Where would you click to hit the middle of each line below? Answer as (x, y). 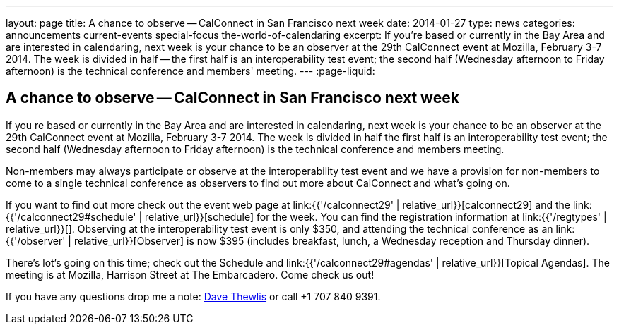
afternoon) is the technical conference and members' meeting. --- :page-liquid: (190, 71)
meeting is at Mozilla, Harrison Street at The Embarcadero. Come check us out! (190, 274)
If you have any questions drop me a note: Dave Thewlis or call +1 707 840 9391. (193, 296)
